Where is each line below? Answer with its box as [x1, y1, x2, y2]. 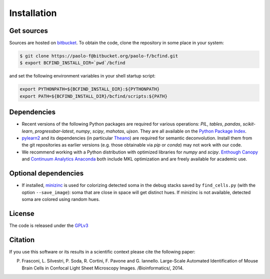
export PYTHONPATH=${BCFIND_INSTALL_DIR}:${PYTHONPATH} [19, 86, 160, 92]
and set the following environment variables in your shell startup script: [9, 73, 156, 79]
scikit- [242, 121, 256, 127]
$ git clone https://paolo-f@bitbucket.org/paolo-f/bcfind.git [19, 53, 178, 59]
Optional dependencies [9, 169, 84, 177]
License [9, 209, 34, 217]
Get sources [9, 26, 48, 35]
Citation [9, 235, 35, 244]
